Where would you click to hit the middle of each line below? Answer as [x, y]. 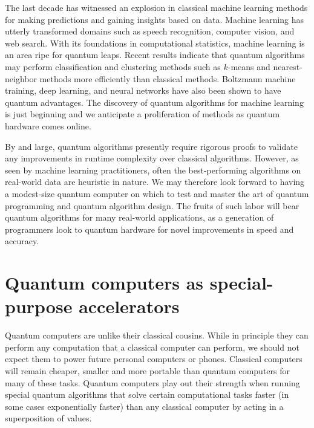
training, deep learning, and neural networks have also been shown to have [143, 90]
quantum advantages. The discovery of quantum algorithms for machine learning [154, 102]
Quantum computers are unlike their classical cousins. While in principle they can [157, 335]
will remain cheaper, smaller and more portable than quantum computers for [148, 370]
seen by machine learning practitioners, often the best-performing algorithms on [153, 170]
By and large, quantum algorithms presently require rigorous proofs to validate [151, 146]
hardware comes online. [48, 125]
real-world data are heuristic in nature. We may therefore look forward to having [155, 182]
